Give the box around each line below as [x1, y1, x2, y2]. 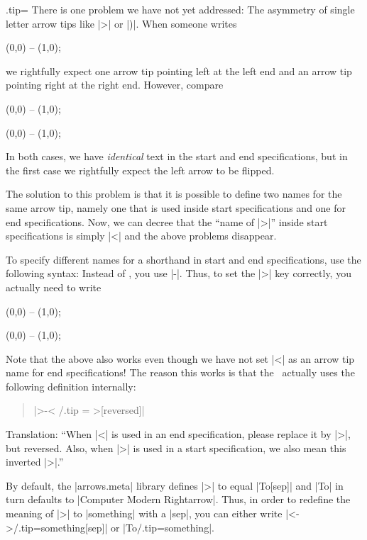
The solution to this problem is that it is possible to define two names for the [6, 186, 342, 201]
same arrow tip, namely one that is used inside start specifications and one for [6, 200, 346, 215]
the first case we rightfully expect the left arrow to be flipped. [6, 162, 275, 177]
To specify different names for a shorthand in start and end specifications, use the [6, 252, 361, 266]
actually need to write [6, 279, 102, 294]
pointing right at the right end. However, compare [6, 77, 224, 92]
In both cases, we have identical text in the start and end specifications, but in [6, 149, 348, 164]
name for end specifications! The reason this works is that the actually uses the [6, 365, 355, 380]
